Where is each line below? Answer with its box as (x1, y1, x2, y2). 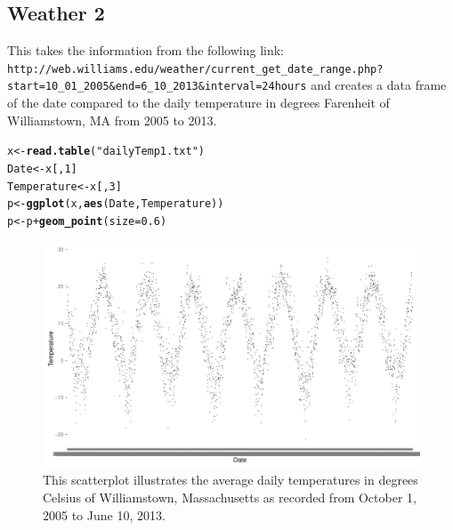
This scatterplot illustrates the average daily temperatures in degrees (43, 470, 418, 489)
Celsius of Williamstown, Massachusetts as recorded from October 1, (43, 488, 417, 506)
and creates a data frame (311, 76, 447, 94)
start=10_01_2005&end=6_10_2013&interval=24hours (7, 80, 307, 93)
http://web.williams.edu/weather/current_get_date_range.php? (7, 62, 384, 76)
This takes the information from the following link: (7, 41, 284, 60)
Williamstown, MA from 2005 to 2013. (7, 110, 217, 129)
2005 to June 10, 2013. (43, 505, 166, 524)
